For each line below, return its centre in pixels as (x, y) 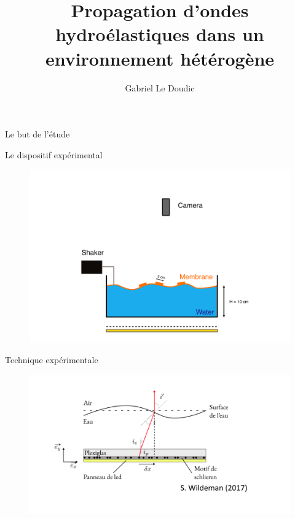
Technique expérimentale (52, 360)
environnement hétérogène (160, 58)
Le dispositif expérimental (54, 154)
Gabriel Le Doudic (160, 87)
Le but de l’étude (37, 134)
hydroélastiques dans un (160, 34)
